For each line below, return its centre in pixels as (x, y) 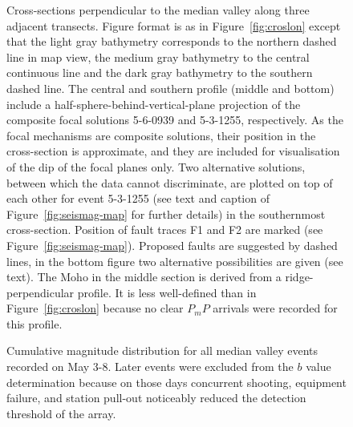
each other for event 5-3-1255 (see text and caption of (138, 198)
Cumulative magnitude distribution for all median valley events (162, 350)
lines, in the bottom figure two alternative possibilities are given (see (175, 261)
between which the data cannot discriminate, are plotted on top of (170, 182)
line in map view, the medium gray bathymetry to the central (158, 56)
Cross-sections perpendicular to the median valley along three (158, 10)
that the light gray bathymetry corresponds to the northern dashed (172, 41)
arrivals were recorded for (275, 308)
